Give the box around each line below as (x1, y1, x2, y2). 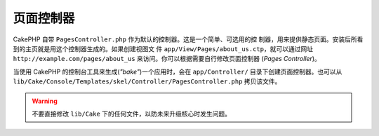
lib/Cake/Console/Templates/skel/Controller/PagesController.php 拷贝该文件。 (13, 77, 281, 86)
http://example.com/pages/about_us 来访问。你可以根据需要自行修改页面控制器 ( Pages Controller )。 (13, 55, 321, 63)
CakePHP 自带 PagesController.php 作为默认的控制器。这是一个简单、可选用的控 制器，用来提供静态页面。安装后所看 (13, 35, 364, 43)
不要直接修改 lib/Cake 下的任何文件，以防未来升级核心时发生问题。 (32, 109, 232, 118)
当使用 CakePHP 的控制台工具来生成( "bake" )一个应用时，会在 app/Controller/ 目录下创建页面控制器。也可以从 (13, 67, 343, 76)
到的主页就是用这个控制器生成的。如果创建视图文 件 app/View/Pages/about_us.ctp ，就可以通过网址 (13, 44, 314, 53)
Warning (32, 97, 58, 105)
